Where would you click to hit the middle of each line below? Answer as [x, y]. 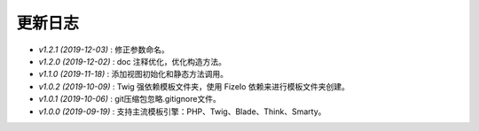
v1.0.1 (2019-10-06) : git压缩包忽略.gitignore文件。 [130, 99]
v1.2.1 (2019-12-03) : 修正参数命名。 [104, 50]
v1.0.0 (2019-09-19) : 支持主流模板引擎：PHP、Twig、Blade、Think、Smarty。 [182, 112]
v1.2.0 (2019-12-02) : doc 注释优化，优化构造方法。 [132, 61]
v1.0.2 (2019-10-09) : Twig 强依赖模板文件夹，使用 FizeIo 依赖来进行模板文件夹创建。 [194, 86]
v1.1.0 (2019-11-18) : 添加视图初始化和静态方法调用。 [133, 74]
